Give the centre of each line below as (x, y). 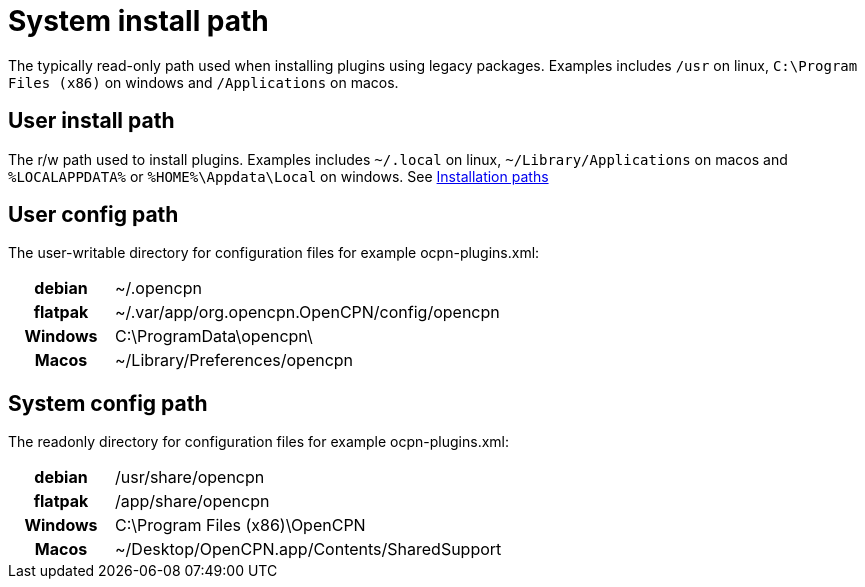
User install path (91, 121)
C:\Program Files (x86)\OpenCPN (240, 525)
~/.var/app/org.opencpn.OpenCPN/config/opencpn (307, 312)
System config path (108, 403)
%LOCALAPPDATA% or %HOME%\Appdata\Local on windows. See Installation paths (278, 176)
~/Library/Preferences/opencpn (234, 360)
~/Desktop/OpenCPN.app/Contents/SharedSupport (308, 549)
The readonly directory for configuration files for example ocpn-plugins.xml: (259, 442)
